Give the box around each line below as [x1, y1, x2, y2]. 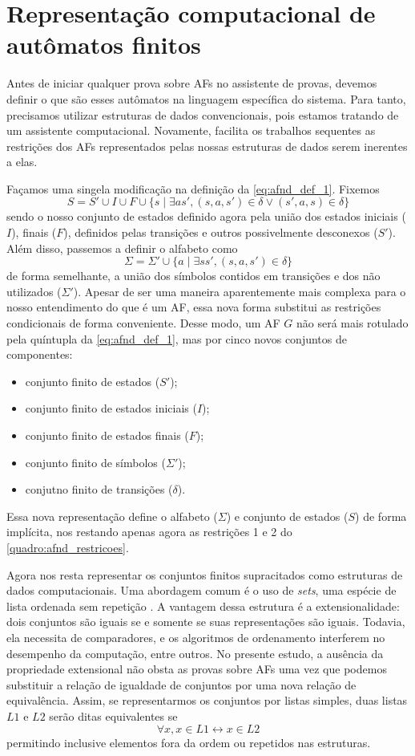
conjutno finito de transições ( [25, 481, 173, 498]
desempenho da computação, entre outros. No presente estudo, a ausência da [6, 644, 384, 661]
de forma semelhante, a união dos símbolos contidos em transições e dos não [6, 267, 381, 284]
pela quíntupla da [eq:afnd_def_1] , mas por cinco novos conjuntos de [6, 330, 347, 347]
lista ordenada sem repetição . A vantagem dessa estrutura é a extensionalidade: [6, 597, 400, 614]
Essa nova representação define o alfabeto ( [6, 507, 218, 524]
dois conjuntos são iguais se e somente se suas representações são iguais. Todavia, [6, 613, 405, 630]
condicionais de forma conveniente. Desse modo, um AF [6, 315, 280, 331]
